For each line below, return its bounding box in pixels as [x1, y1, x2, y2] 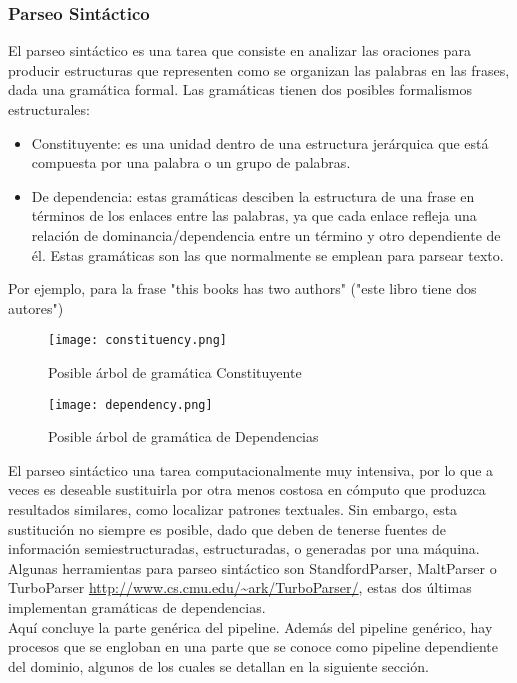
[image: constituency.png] [48, 333, 227, 348]
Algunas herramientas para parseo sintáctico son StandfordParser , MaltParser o [8, 557, 497, 578]
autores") [8, 297, 64, 318]
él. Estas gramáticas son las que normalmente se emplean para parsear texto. [31, 244, 504, 265]
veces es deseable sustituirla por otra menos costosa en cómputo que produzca [8, 479, 486, 500]
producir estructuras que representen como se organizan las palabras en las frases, [8, 59, 510, 80]
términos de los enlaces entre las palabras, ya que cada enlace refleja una [31, 205, 477, 226]
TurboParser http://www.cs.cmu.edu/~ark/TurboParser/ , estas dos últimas [8, 577, 472, 598]
